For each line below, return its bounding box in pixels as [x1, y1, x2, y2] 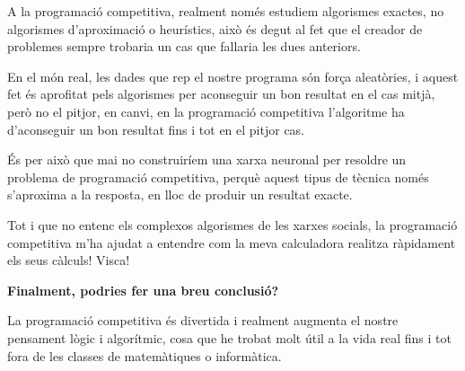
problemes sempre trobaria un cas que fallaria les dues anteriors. [7, 37, 361, 56]
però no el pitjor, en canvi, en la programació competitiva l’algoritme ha [7, 102, 405, 120]
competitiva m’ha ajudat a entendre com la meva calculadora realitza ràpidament [7, 233, 456, 252]
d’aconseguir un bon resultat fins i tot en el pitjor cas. [7, 119, 305, 138]
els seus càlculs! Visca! [7, 251, 130, 269]
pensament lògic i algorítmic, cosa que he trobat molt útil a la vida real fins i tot [7, 328, 452, 347]
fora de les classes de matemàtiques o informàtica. [7, 346, 282, 365]
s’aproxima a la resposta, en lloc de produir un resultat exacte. [7, 185, 353, 204]
